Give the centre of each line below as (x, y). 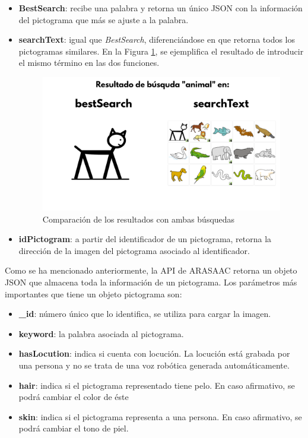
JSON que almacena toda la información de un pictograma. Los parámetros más (151, 282)
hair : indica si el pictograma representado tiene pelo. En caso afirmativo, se (157, 385)
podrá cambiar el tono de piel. (74, 428)
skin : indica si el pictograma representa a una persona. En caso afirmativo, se (160, 416)
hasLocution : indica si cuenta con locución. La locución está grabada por (154, 353)
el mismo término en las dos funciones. (89, 63)
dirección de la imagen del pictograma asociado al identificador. (134, 250)
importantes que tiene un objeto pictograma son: (93, 293)
